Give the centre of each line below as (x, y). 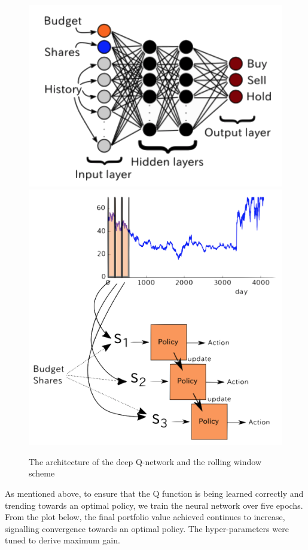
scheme (42, 473)
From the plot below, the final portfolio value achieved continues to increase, (145, 517)
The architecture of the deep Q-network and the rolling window (145, 461)
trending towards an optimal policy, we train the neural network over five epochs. (154, 505)
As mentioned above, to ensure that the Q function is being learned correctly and (154, 494)
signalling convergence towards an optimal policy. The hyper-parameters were (147, 528)
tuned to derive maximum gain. (62, 540)
